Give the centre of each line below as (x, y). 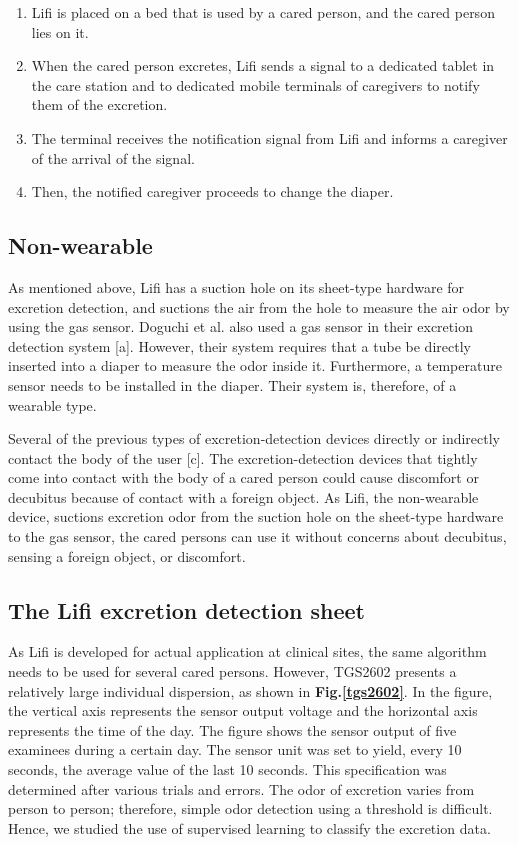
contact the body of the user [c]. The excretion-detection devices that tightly (243, 457)
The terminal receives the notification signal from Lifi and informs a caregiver (269, 137)
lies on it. (60, 31)
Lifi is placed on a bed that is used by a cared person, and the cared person (263, 12)
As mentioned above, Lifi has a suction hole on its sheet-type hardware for (236, 286)
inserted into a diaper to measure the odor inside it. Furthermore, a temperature (255, 365)
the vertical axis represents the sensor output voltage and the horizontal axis (243, 710)
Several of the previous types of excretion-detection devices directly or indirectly (254, 438)
